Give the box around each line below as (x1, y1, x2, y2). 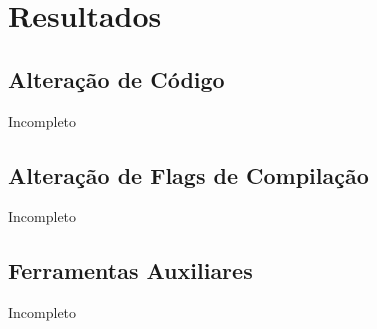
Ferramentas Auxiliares (8, 255, 253, 286)
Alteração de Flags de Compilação (8, 159, 369, 190)
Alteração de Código (8, 63, 225, 94)
